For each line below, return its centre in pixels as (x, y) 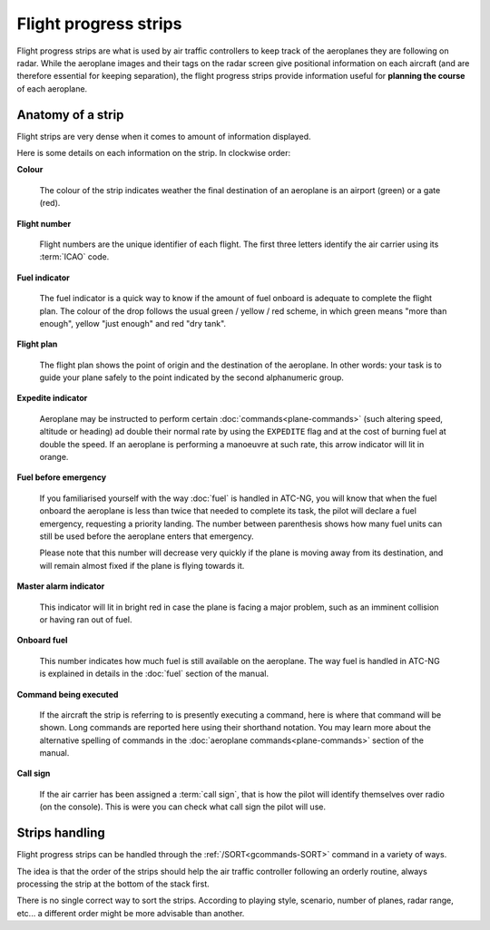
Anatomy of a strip (70, 115)
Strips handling (61, 833)
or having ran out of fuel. (86, 619)
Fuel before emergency (62, 477)
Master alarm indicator (61, 586)
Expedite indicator (52, 398)
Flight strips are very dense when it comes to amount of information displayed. (164, 136)
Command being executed (68, 694)
